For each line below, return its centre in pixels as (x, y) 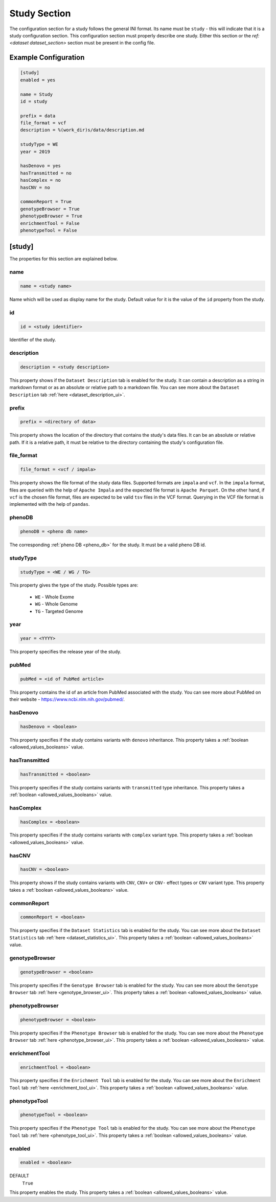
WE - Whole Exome (54, 597)
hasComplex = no (41, 180)
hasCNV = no (35, 187)
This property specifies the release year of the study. (65, 652)
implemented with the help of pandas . (50, 504)
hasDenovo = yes (41, 166)
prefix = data (38, 116)
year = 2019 (35, 152)
